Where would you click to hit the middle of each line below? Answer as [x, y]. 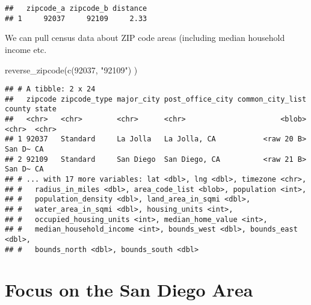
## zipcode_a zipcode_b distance [76, 8]
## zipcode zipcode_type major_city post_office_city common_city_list [156, 99]
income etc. [26, 49]
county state [31, 109]
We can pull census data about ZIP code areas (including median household [145, 38]
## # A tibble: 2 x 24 [50, 89]
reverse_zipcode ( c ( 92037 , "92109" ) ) [71, 69]
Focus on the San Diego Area [129, 290]
